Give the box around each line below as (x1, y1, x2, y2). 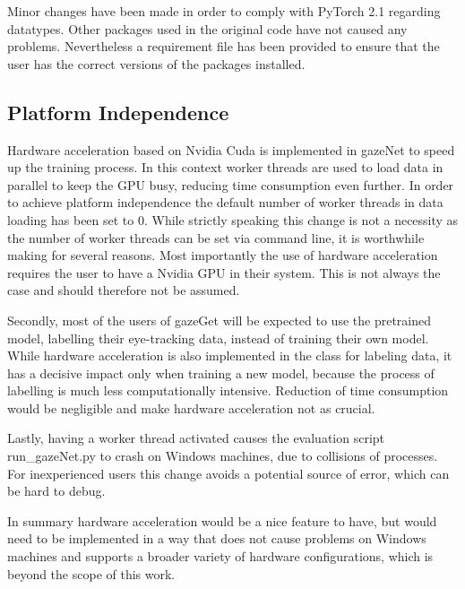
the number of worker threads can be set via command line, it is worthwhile (7, 228, 425, 247)
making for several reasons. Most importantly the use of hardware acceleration (7, 246, 438, 264)
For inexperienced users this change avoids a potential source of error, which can (7, 463, 450, 482)
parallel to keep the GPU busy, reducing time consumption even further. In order (7, 175, 454, 194)
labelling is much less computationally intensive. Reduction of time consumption (7, 381, 449, 400)
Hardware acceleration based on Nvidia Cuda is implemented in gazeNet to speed (7, 140, 455, 159)
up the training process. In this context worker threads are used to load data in (7, 158, 443, 177)
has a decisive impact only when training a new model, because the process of (7, 363, 435, 382)
